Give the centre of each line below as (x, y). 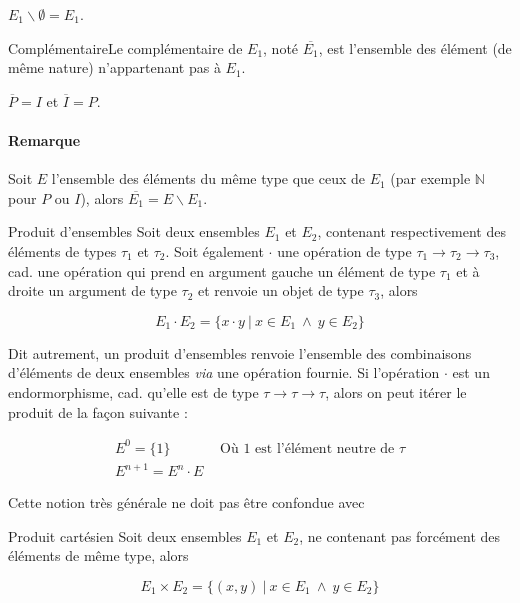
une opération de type (344, 250)
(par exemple (430, 178)
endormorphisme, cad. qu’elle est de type (133, 391)
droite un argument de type (92, 290)
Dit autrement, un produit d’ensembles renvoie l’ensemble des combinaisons (240, 352)
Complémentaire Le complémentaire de (125, 47)
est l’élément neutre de (325, 448)
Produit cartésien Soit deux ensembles (125, 535)
